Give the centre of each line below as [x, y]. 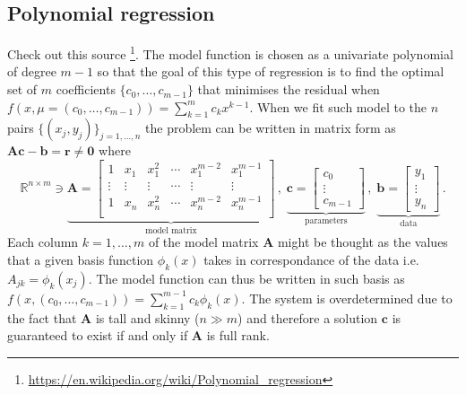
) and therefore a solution [308, 317]
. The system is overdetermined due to [347, 298]
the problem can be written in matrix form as [271, 128]
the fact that [42, 317]
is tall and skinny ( [147, 317]
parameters [326, 221]
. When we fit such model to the [338, 106]
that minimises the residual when [289, 89]
